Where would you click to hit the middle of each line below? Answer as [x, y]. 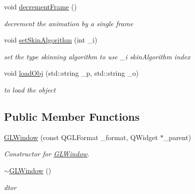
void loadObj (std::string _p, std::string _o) [71, 73]
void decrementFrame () [40, 6]
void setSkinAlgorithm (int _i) [51, 40]
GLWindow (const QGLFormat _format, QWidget [81, 137]
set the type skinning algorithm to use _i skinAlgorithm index [97, 56]
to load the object [30, 89]
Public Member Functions [72, 116]
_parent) [177, 137]
